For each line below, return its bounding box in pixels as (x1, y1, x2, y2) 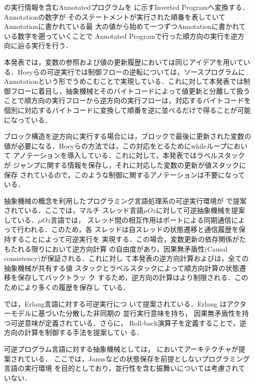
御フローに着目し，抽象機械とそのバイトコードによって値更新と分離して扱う (4, 85, 251, 96)
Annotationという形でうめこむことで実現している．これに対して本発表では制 (4, 76, 251, 86)
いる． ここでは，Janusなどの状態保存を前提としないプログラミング (31, 353, 250, 363)
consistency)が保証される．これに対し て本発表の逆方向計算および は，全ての (4, 253, 249, 263)
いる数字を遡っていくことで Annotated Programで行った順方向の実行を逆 (4, 30, 238, 41)
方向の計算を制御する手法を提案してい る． (4, 327, 144, 337)
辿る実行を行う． (17, 40, 72, 51)
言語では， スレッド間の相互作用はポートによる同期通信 (51, 214, 231, 225)
